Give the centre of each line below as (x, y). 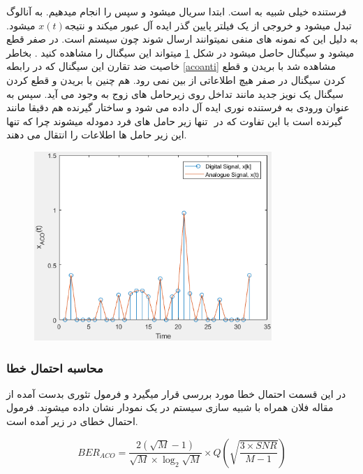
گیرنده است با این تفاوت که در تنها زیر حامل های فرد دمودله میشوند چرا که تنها (175, 121)
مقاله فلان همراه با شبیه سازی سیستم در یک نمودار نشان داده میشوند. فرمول (170, 407)
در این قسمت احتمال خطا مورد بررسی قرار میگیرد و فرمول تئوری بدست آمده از (176, 393)
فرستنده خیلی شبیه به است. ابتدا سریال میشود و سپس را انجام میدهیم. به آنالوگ (177, 11)
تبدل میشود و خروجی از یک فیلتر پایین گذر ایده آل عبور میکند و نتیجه (208, 25)
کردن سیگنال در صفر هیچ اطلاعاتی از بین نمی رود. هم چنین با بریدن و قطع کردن (176, 79)
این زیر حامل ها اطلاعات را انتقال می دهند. (97, 135)
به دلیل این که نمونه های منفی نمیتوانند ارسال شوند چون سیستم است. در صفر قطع (182, 39)
